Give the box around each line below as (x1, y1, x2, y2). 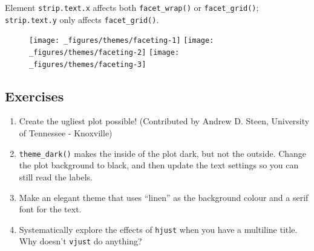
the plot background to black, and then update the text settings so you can (19, 159, 299, 171)
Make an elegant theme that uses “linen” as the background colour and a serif (19, 191, 309, 203)
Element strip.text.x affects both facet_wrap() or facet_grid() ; (5, 1, 259, 13)
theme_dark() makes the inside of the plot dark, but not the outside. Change (19, 147, 307, 159)
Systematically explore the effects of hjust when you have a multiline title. (19, 223, 298, 235)
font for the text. (19, 203, 82, 215)
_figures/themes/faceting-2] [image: (29, 48, 180, 57)
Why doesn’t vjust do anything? (19, 235, 142, 247)
